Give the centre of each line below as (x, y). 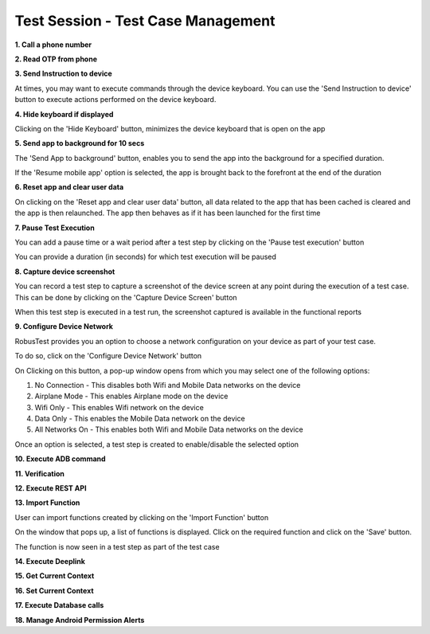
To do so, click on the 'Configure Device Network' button (108, 356)
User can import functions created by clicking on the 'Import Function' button (142, 517)
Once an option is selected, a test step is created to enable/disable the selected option (156, 444)
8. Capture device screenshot (65, 272)
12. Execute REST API (51, 488)
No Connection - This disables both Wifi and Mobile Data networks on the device (168, 385)
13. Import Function (47, 503)
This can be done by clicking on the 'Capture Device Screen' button (126, 297)
